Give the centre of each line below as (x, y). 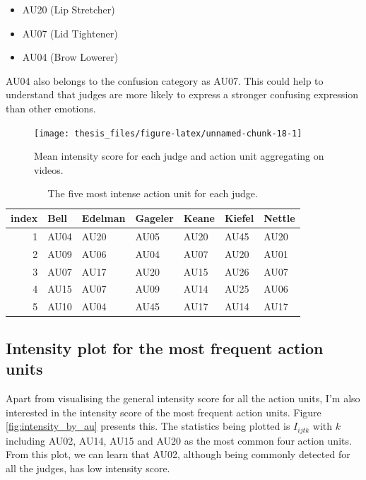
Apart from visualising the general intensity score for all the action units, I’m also (183, 398)
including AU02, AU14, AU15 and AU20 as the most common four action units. (179, 440)
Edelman (104, 218)
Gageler (154, 218)
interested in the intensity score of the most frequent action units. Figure (164, 412)
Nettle (279, 218)
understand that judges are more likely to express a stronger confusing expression (182, 94)
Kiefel (239, 218)
